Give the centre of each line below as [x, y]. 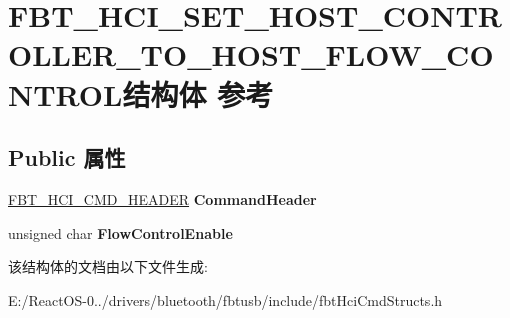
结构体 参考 [198, 93]
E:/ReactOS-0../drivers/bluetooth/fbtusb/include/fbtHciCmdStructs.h [225, 299]
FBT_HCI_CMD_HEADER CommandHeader [162, 198]
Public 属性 [67, 157]
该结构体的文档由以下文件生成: [108, 266]
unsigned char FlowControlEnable [120, 232]
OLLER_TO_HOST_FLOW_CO [251, 54]
